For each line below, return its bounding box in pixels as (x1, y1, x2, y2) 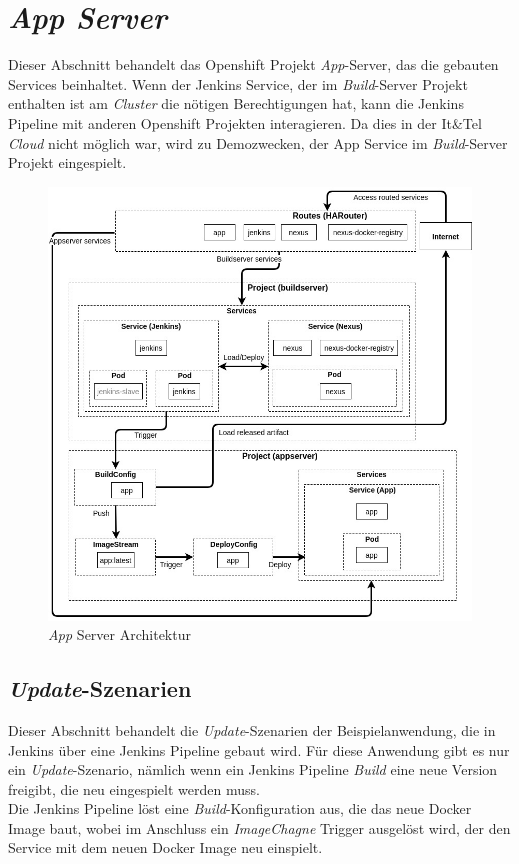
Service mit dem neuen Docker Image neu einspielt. (8, 837, 323, 858)
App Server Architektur (48, 624, 191, 645)
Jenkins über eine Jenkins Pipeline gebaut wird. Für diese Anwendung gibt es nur (8, 739, 510, 760)
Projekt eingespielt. (8, 152, 127, 173)
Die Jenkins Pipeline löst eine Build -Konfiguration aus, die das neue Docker (8, 798, 472, 819)
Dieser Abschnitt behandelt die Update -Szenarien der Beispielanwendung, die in (8, 719, 496, 740)
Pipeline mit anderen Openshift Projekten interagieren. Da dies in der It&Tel (8, 112, 482, 133)
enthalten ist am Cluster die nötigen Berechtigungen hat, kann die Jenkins (8, 93, 464, 114)
